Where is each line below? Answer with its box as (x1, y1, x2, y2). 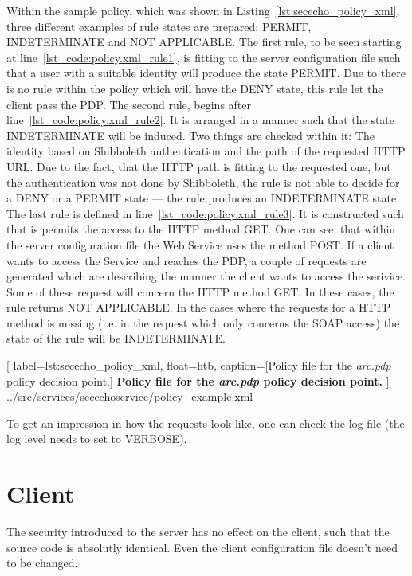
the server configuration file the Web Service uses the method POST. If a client (6, 236, 394, 253)
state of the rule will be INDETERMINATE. (6, 330, 226, 347)
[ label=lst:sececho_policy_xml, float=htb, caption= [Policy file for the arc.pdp (6, 357, 391, 374)
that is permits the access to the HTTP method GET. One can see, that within (6, 221, 396, 237)
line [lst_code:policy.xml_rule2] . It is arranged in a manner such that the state (6, 112, 395, 128)
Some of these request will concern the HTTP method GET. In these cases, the (6, 283, 394, 300)
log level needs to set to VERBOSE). (6, 430, 187, 447)
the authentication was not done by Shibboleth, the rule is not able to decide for (6, 174, 400, 190)
